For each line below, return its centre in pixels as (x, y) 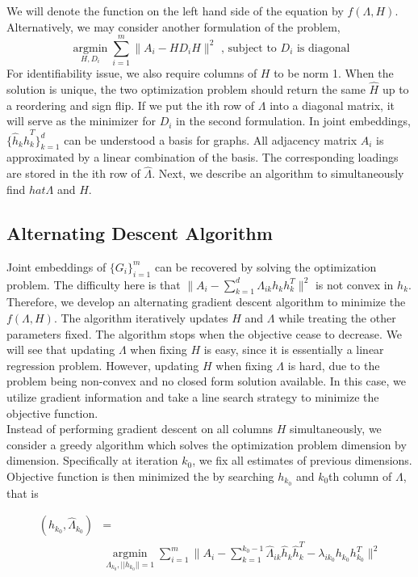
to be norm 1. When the (334, 73)
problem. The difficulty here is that (94, 284)
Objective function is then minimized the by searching (140, 476)
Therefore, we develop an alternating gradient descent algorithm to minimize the (206, 302)
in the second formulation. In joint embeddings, (293, 121)
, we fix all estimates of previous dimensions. (302, 460)
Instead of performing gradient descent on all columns (140, 429)
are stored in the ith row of (73, 173)
